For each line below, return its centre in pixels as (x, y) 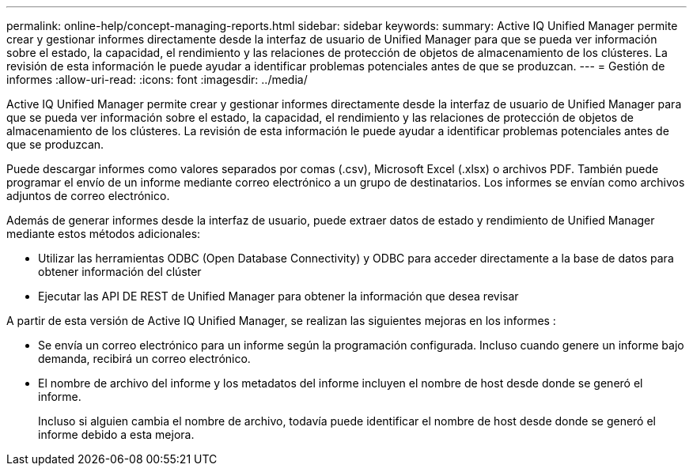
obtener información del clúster (120, 272)
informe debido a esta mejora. (116, 434)
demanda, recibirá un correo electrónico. (144, 359)
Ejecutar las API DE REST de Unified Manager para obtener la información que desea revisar (278, 296)
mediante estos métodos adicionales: (104, 234)
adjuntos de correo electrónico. (88, 196)
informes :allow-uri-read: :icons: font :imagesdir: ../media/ (157, 79)
